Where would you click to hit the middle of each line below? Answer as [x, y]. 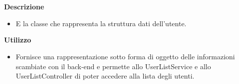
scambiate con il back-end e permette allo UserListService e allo [113, 66]
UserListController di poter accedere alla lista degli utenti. [105, 76]
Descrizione [24, 7]
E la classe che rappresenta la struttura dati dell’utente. [101, 23]
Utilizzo [18, 40]
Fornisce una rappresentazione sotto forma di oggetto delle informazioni [125, 56]
